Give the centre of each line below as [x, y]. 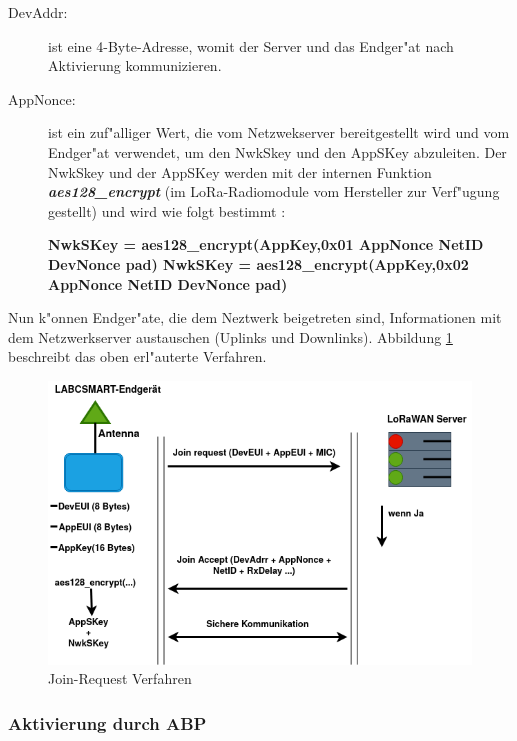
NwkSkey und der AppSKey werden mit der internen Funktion [240, 171]
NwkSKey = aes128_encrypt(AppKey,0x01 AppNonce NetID [266, 244]
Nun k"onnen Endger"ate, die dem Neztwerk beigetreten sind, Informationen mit [255, 317]
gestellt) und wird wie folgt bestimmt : [167, 210]
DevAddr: [38, 12]
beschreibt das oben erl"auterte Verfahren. [137, 356]
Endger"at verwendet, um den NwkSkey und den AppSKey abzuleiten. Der [277, 151]
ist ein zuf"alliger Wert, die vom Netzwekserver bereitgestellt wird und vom [279, 132]
